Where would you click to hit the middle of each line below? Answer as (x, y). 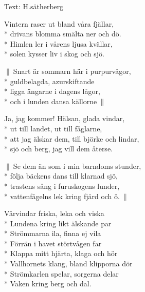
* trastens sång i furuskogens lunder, (62, 186)
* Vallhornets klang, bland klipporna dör (68, 264)
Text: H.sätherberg (34, 6)
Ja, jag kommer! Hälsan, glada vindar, (65, 118)
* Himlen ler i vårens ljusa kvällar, (58, 43)
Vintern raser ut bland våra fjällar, (59, 23)
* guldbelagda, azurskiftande (49, 81)
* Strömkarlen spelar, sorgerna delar (61, 273)
